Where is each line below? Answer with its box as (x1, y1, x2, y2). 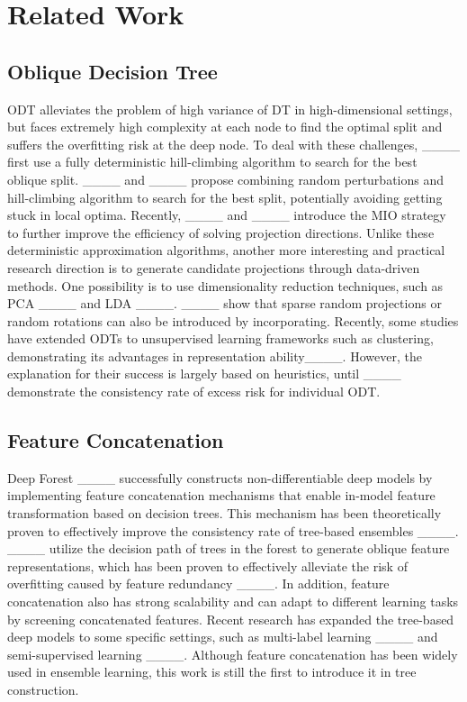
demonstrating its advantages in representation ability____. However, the (7, 346, 422, 365)
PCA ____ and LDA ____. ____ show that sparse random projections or (7, 294, 442, 313)
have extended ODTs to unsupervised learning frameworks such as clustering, (7, 329, 434, 348)
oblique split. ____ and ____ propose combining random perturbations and (7, 169, 445, 188)
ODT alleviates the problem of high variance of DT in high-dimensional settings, (7, 99, 453, 118)
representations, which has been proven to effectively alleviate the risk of (7, 556, 408, 575)
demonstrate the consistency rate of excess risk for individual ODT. (7, 382, 381, 401)
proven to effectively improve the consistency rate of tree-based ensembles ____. (7, 521, 459, 540)
